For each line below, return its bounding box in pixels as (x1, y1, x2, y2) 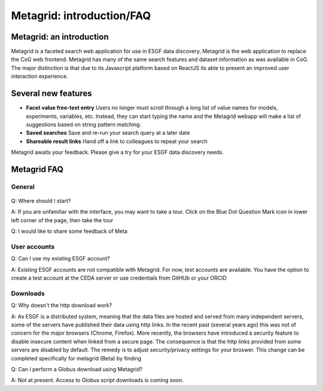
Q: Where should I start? (11, 198, 71, 205)
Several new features (11, 89, 92, 99)
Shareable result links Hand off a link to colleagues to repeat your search (26, 138, 208, 145)
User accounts (11, 243, 55, 251)
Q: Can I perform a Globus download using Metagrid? (11, 366, 143, 373)
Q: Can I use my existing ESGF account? (11, 255, 110, 262)
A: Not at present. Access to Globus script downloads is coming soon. (11, 377, 184, 384)
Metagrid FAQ (11, 164, 64, 174)
